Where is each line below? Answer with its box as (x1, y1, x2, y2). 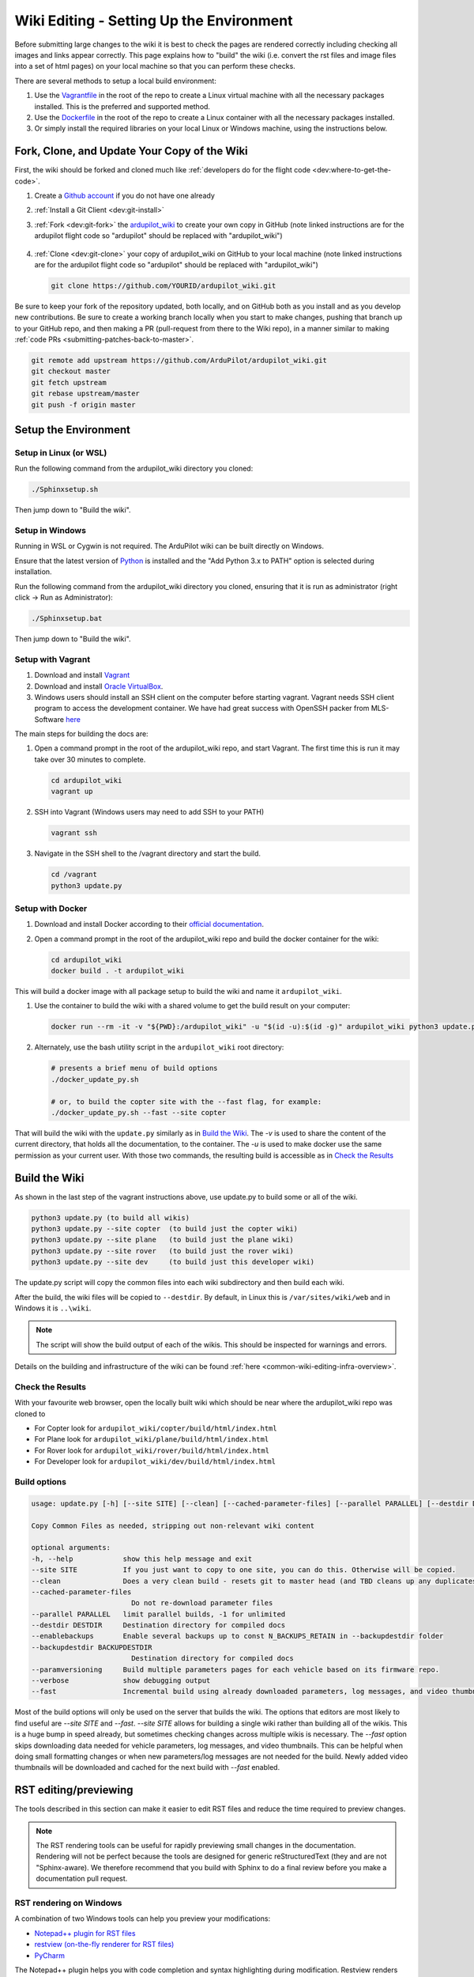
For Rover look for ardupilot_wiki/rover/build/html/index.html (34, 1446, 270, 1455)
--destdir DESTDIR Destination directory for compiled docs (31, 1621, 286, 1630)
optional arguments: (31, 1543, 111, 1552)
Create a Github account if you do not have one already (34, 191, 215, 200)
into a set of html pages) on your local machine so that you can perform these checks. (14, 62, 295, 71)
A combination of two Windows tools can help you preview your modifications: (14, 1914, 271, 1923)
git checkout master (31, 367, 111, 376)
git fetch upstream (31, 378, 107, 387)
